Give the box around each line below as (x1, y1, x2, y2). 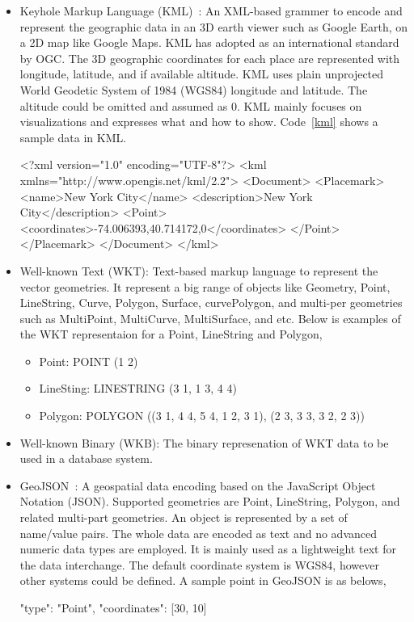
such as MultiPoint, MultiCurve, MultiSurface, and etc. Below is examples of (19, 309, 401, 326)
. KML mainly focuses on (236, 97, 362, 114)
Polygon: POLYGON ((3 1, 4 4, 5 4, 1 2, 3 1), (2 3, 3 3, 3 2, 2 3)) (39, 407, 365, 424)
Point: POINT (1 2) (39, 352, 138, 369)
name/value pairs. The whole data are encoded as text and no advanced (19, 524, 378, 541)
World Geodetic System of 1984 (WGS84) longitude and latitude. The (19, 81, 368, 98)
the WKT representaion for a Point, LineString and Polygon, (19, 326, 323, 343)
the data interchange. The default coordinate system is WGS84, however (19, 556, 379, 573)
